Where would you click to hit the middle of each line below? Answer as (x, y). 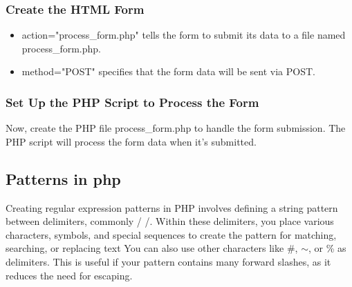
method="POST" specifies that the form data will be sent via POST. (168, 71)
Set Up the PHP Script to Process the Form (132, 102)
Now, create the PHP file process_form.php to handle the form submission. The (176, 128)
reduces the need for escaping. (69, 275)
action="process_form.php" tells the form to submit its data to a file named (184, 35)
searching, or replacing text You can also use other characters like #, (152, 248)
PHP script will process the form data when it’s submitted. (131, 141)
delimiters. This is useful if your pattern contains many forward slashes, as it (168, 261)
